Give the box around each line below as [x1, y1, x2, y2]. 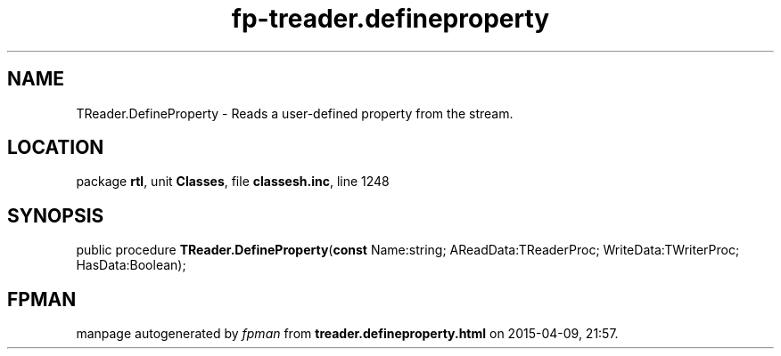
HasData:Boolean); [76, 257, 186, 273]
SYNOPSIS [7, 204, 104, 227]
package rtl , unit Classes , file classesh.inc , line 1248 [76, 174, 390, 190]
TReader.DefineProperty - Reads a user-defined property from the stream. [76, 105, 514, 121]
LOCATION [7, 136, 104, 159]
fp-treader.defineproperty [231, 4, 550, 34]
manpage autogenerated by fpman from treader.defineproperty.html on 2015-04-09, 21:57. [76, 326, 619, 342]
